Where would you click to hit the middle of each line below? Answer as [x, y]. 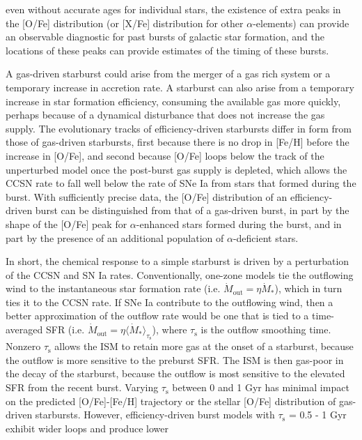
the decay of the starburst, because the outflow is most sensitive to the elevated [175, 373]
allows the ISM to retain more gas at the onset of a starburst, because [204, 346]
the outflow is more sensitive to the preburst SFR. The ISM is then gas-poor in [175, 359]
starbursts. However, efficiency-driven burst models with [155, 415]
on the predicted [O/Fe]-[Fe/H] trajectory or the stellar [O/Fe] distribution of [171, 401]
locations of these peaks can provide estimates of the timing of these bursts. [167, 50]
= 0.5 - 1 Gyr [317, 415]
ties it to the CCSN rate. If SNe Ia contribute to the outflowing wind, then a [170, 302]
